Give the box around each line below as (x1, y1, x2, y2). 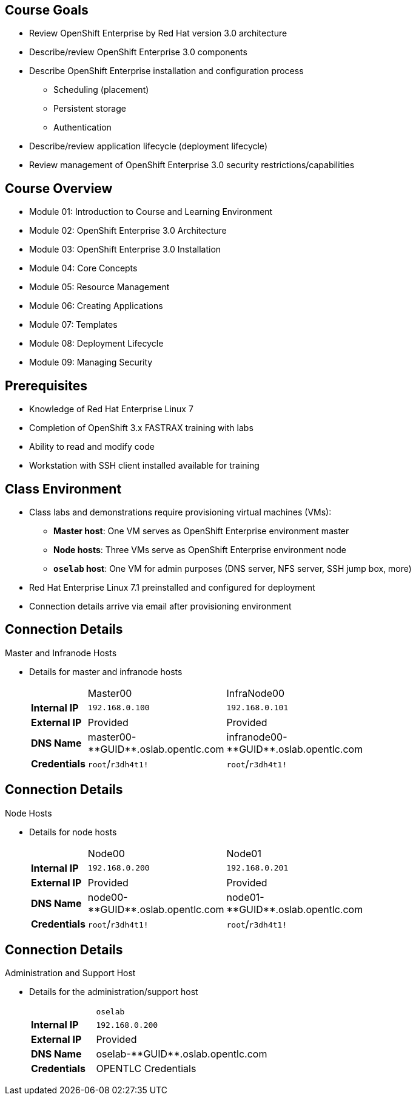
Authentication (53, 122, 112, 133)
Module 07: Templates (29, 319, 118, 330)
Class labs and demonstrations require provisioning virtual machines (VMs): (29, 506, 332, 517)
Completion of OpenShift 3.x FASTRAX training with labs (29, 423, 253, 433)
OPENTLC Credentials (96, 1062, 196, 1075)
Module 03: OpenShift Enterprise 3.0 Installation (29, 244, 221, 255)
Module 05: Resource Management (29, 282, 170, 293)
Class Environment (5, 481, 122, 497)
